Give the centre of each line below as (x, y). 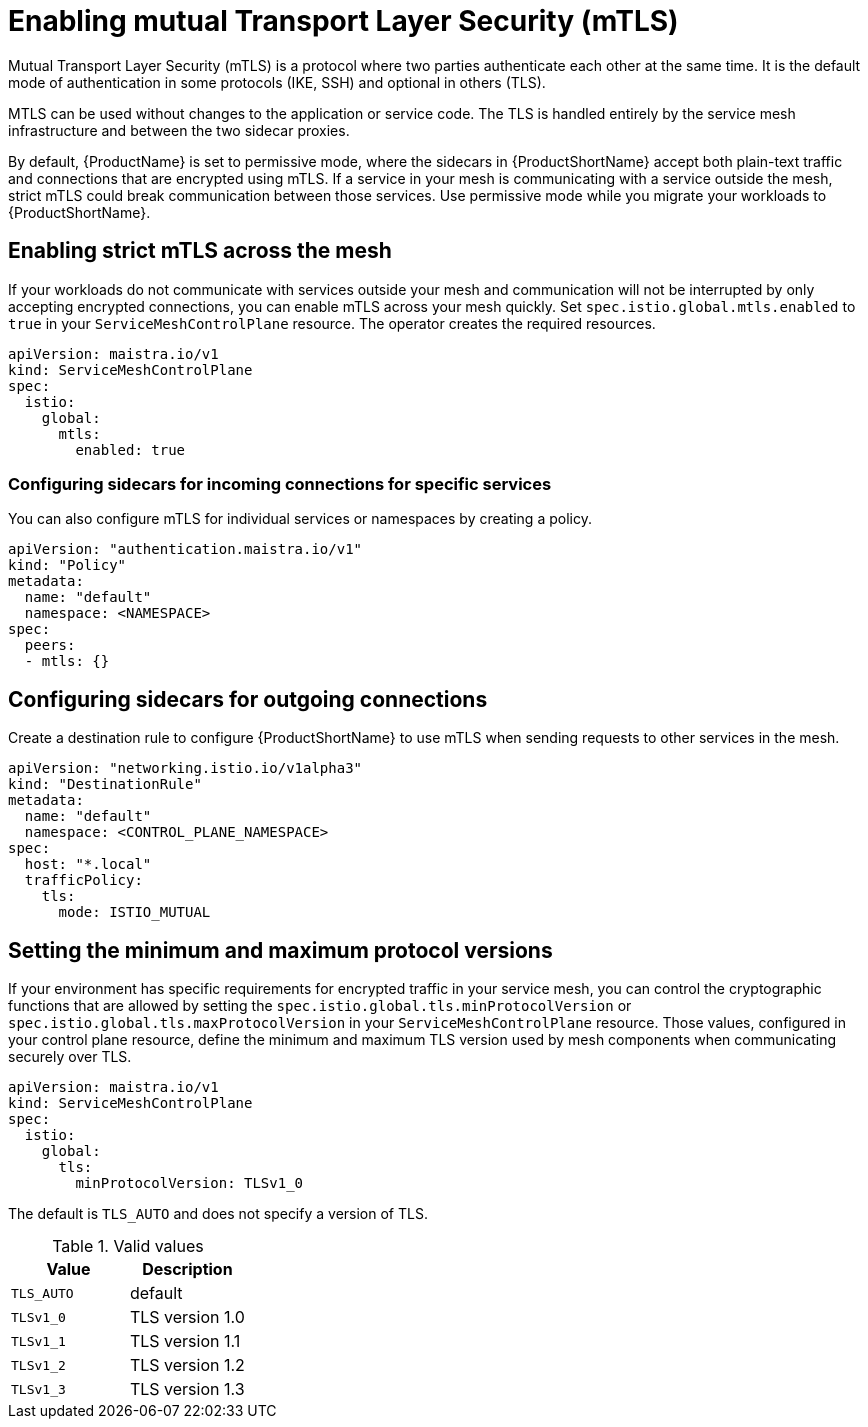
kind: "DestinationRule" (105, 784)
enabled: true (130, 449)
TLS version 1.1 (185, 1341)
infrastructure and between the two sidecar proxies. (179, 130)
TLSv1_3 (38, 1389)
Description (187, 1269)
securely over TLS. (70, 1057)
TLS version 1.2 (187, 1365)
